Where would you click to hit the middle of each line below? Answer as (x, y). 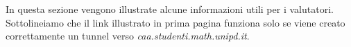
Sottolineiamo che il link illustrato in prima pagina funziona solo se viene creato (175, 22)
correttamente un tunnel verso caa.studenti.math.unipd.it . (128, 36)
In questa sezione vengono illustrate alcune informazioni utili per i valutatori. (170, 9)
